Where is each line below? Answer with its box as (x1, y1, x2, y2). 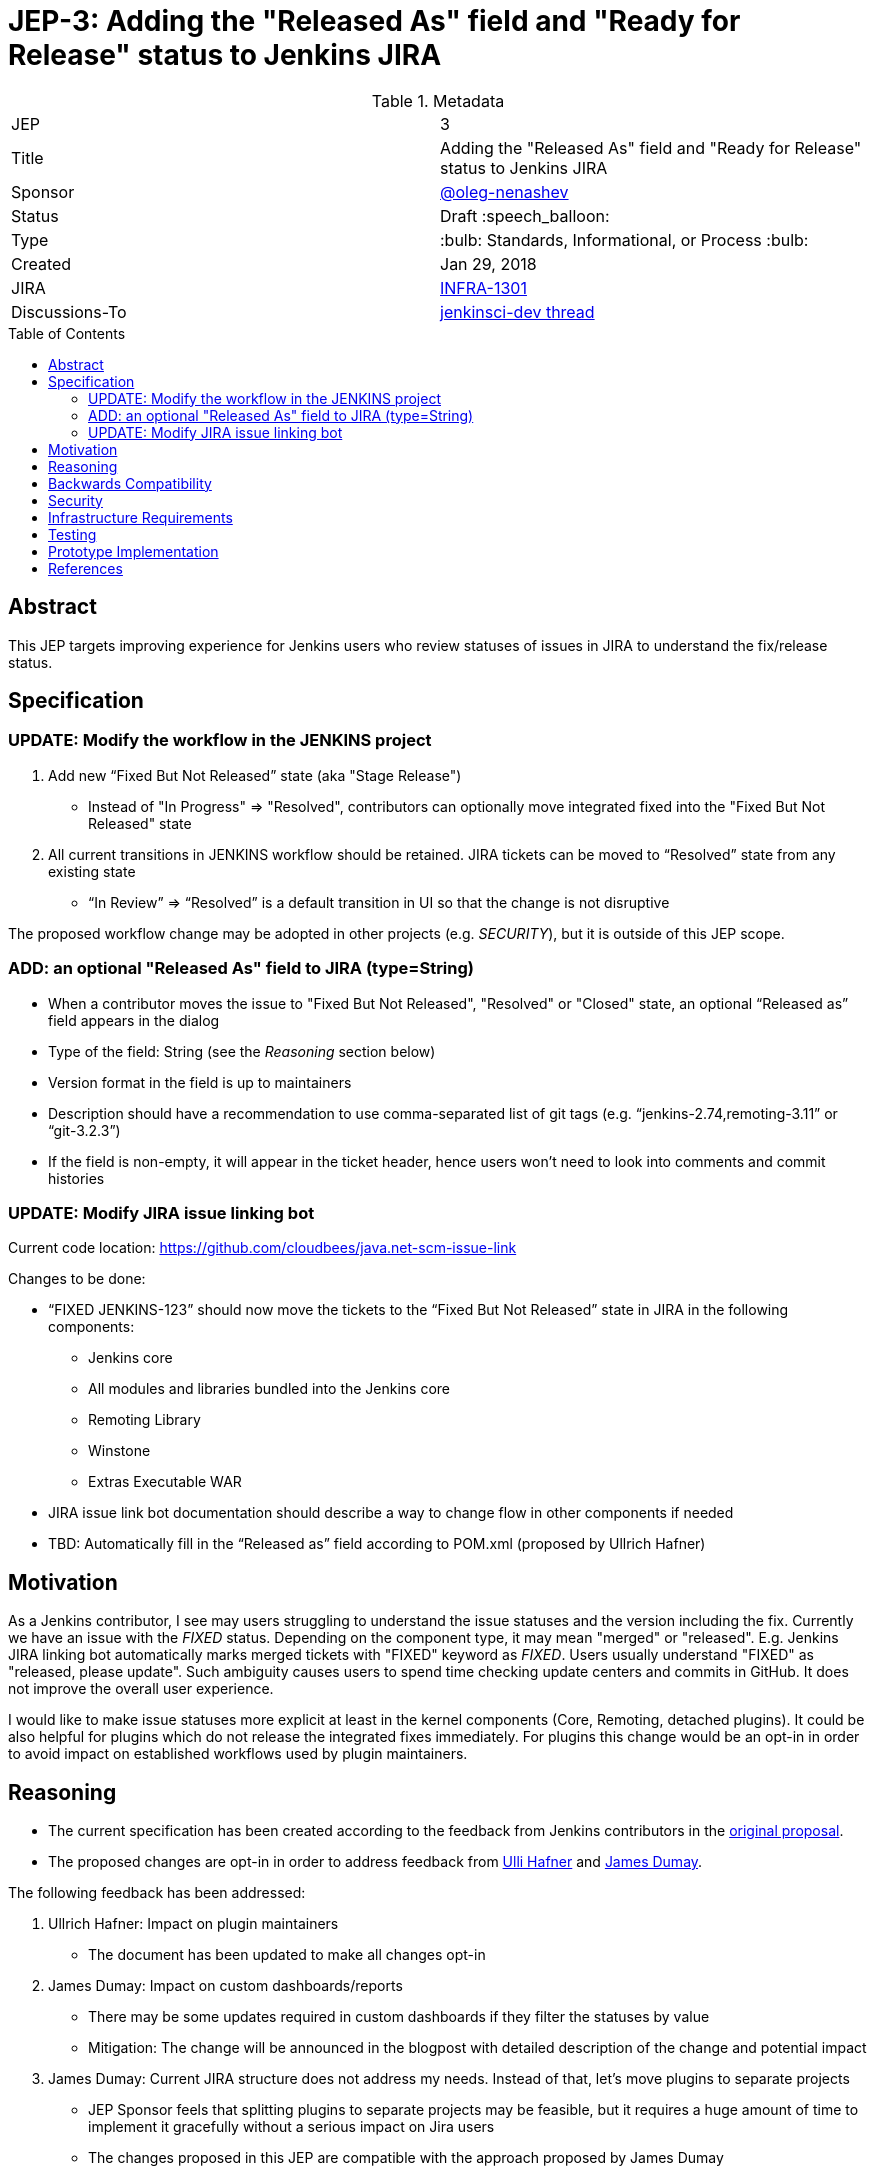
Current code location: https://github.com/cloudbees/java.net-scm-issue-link (8, 1239, 517, 1257)
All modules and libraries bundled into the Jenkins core (88, 1380, 451, 1398)
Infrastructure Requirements (48, 508, 233, 526)
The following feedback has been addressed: (8, 1884, 306, 1901)
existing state (48, 862, 136, 880)
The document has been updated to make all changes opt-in (88, 1946, 486, 1963)
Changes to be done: (8, 1270, 146, 1288)
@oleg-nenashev (440, 181, 569, 202)
